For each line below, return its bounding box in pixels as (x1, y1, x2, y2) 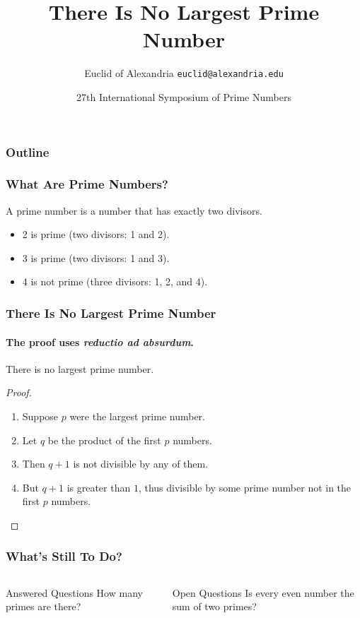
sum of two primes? (172, 599, 257, 614)
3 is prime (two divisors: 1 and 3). (22, 250, 170, 265)
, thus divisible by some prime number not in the (138, 480, 352, 494)
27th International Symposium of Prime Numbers (76, 89, 291, 104)
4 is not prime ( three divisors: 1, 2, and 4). (22, 274, 208, 289)
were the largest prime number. (69, 408, 205, 423)
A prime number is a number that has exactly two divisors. (6, 203, 262, 218)
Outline (6, 143, 50, 160)
